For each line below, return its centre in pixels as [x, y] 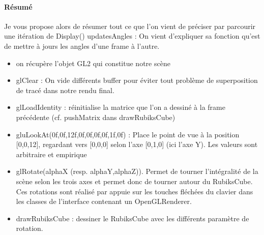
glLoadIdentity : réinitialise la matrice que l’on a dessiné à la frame [121, 107]
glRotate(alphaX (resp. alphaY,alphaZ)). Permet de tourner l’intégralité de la [137, 171]
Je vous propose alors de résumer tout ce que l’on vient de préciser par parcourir [130, 26]
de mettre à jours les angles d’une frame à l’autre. [82, 46]
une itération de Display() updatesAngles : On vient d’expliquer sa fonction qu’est [132, 36]
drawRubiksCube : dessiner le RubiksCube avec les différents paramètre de [133, 218]
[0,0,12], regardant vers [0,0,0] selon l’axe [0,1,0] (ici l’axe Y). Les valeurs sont [137, 144]
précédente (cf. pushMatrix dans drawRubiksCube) [96, 117]
